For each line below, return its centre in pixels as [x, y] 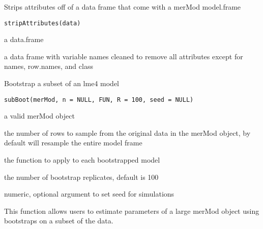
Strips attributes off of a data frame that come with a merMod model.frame [123, 7]
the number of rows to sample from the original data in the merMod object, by [127, 132]
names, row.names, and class [49, 66]
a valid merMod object [39, 116]
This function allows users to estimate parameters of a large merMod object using [132, 211]
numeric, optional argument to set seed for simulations [89, 194]
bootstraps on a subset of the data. [59, 221]
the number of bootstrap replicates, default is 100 [81, 177]
